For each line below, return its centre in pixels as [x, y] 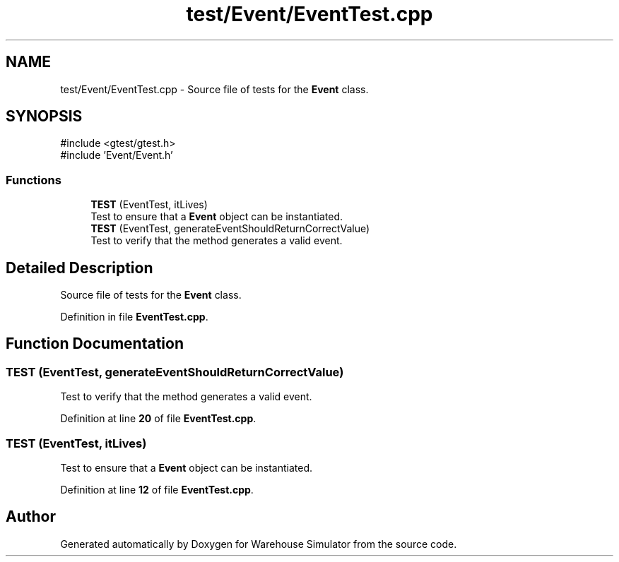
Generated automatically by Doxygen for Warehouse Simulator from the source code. [259, 544]
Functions [34, 180]
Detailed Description [79, 268]
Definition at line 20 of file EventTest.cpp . [158, 419]
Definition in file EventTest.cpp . [134, 317]
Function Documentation [95, 344]
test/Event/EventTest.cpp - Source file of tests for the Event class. [214, 89]
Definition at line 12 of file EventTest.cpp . [157, 490]
